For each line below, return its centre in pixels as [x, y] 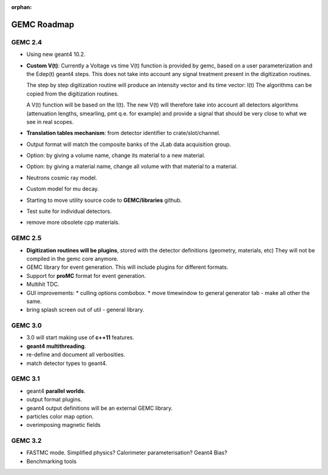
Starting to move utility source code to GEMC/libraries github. [104, 200]
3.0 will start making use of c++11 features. [80, 338]
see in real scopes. [50, 122]
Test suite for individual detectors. [69, 211]
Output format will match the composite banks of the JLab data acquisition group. [129, 144]
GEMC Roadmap [43, 24]
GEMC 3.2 [26, 441]
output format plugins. [54, 400]
